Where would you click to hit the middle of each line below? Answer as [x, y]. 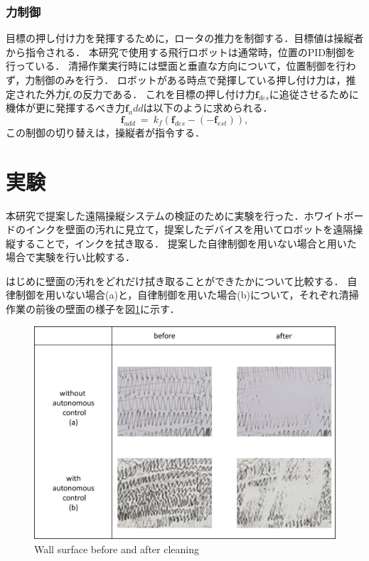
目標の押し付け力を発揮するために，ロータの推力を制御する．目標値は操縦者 [185, 38]
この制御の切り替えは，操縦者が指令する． [105, 132]
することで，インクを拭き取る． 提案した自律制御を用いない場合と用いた [186, 243]
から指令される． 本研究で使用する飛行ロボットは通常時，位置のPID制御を [181, 52]
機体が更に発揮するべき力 [65, 108]
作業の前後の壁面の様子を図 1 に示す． [93, 309]
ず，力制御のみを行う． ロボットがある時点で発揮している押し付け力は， [176, 80]
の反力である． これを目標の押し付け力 [164, 93]
